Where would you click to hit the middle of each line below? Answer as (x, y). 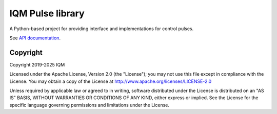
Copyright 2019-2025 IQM (37, 64)
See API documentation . (35, 38)
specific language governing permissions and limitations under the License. (89, 105)
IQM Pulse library (47, 13)
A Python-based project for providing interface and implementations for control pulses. (102, 29)
